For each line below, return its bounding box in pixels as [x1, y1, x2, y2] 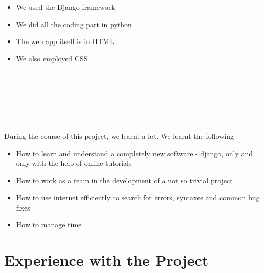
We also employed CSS [16, 53, 88, 64]
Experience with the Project [4, 249, 209, 270]
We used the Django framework [16, 1, 115, 12]
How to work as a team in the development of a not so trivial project [16, 175, 233, 185]
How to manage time [16, 219, 82, 230]
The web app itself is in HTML [16, 36, 114, 47]
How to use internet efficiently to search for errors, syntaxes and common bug [16, 192, 260, 203]
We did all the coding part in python [16, 18, 132, 29]
